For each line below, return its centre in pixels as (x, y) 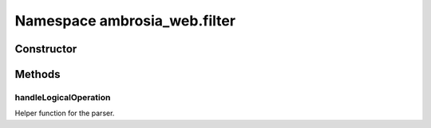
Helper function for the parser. (65, 113)
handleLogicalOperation (63, 97)
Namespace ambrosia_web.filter (125, 21)
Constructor (46, 49)
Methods (38, 74)
